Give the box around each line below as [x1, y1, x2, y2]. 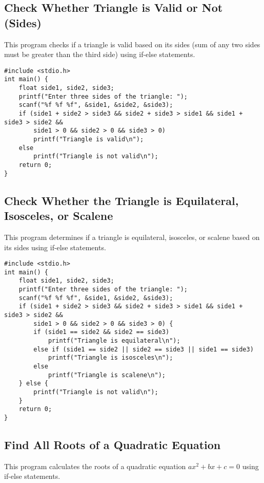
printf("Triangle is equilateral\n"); [48, 337, 180, 344]
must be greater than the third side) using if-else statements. [4, 49, 195, 60]
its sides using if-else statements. [4, 242, 106, 252]
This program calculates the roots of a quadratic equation [4, 460, 186, 471]
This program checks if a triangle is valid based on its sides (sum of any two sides [4, 39, 260, 49]
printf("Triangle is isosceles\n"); [48, 354, 173, 362]
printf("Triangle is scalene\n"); [48, 371, 166, 379]
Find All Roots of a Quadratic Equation [4, 436, 221, 452]
